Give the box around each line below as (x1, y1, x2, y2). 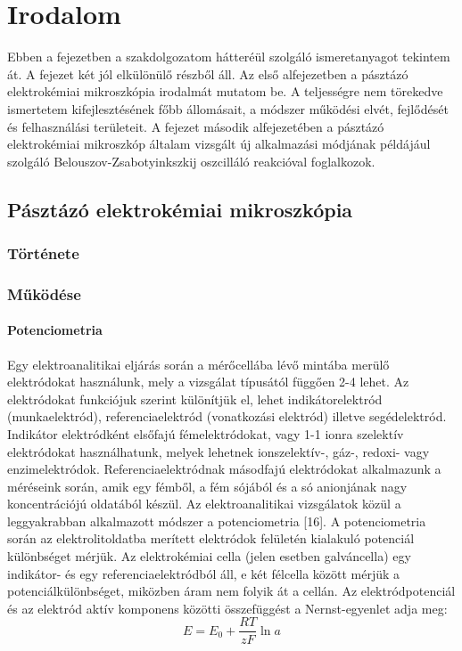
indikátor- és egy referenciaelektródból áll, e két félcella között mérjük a (7, 564, 400, 582)
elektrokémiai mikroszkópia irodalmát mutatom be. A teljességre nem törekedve (7, 82, 443, 101)
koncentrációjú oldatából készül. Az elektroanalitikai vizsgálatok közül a (7, 494, 401, 513)
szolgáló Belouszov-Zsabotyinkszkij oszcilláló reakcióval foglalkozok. (7, 151, 375, 170)
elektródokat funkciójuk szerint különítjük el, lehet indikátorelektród (7, 389, 383, 408)
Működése (7, 282, 81, 305)
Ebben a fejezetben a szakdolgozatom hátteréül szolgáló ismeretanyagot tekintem (7, 47, 450, 66)
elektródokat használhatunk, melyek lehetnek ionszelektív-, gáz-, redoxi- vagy (7, 442, 430, 460)
